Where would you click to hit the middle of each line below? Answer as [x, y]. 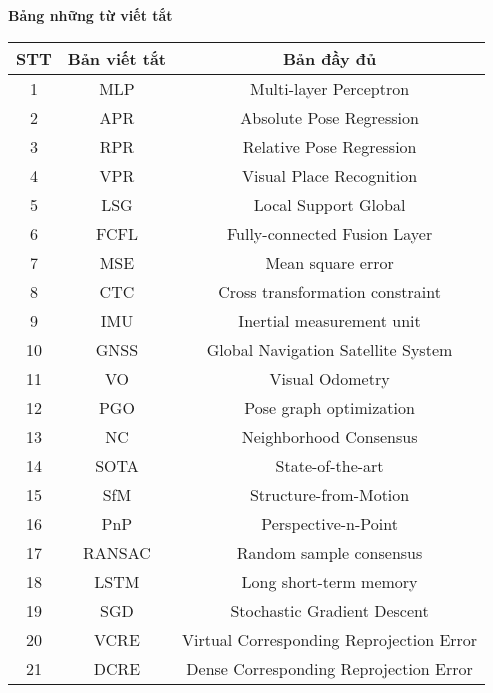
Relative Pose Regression [329, 146]
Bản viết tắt [116, 58]
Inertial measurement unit [329, 320]
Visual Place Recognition [329, 175]
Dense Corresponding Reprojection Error [329, 668]
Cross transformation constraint [329, 291]
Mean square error [329, 262]
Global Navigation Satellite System [329, 349]
